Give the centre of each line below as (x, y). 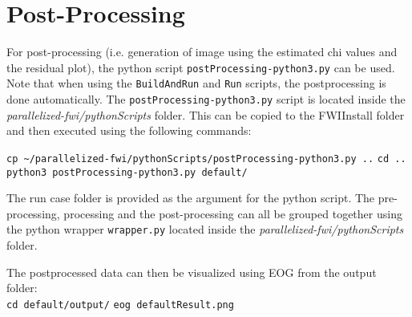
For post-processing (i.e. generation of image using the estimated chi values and (202, 52)
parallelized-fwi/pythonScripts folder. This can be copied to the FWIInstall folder (206, 114)
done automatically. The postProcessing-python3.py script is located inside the (206, 99)
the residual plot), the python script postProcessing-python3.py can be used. (201, 67)
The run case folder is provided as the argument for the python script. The (191, 198)
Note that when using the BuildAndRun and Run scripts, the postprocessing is (196, 83)
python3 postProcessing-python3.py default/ (127, 172)
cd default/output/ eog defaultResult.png (120, 305)
